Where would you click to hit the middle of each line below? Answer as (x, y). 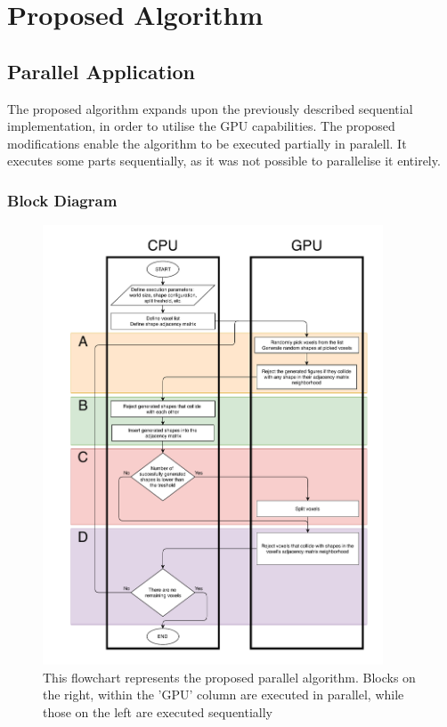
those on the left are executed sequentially (158, 711)
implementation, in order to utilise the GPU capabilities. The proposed (201, 126)
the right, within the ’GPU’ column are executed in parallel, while (223, 695)
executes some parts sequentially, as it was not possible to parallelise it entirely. (224, 161)
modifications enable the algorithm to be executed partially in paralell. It (207, 143)
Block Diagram (62, 200)
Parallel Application (102, 71)
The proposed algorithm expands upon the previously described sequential (210, 108)
